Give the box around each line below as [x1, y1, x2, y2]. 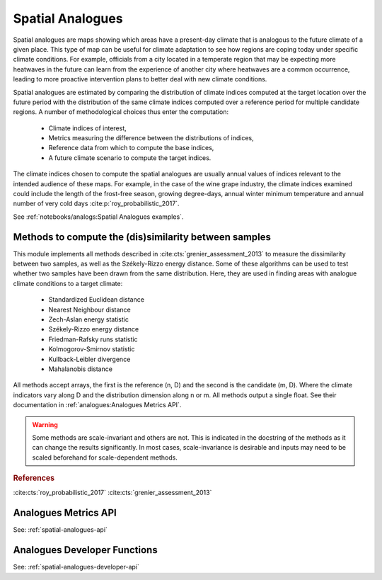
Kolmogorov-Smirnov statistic [48, 345, 135, 353]
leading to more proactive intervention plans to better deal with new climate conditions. [13, 75, 267, 84]
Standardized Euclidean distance [48, 295, 145, 304]
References [13, 473, 55, 483]
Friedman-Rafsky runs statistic [48, 335, 138, 343]
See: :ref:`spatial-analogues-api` [13, 525, 108, 534]
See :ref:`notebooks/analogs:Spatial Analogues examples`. [13, 212, 184, 221]
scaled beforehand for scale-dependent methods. [32, 453, 178, 462]
